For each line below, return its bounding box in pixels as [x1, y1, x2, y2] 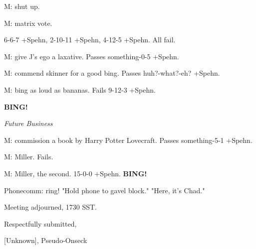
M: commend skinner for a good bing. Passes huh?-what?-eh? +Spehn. [4, 68, 220, 78]
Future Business [4, 118, 53, 128]
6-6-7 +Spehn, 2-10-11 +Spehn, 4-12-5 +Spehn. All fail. [4, 34, 176, 45]
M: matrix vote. [4, 17, 52, 28]
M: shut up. [4, 1, 40, 11]
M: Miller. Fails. [4, 151, 53, 162]
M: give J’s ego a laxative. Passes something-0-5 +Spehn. [4, 51, 179, 61]
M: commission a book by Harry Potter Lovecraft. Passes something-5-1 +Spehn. [4, 134, 253, 145]
